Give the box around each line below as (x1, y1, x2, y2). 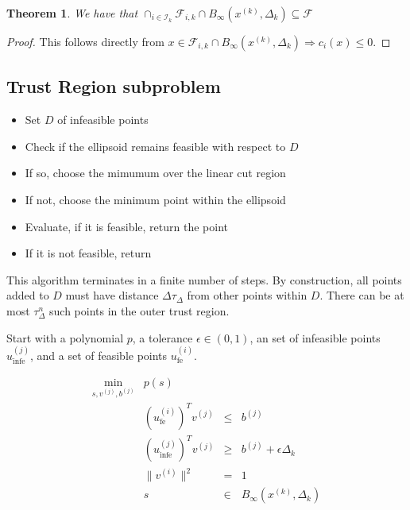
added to (6, 287, 49, 303)
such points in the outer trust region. (49, 302, 230, 319)
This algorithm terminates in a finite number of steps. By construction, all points (6, 271, 402, 288)
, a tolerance (132, 329, 193, 346)
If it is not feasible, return (25, 245, 152, 261)
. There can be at (319, 287, 404, 303)
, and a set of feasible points (29, 346, 168, 363)
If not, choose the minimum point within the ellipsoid (25, 191, 286, 207)
